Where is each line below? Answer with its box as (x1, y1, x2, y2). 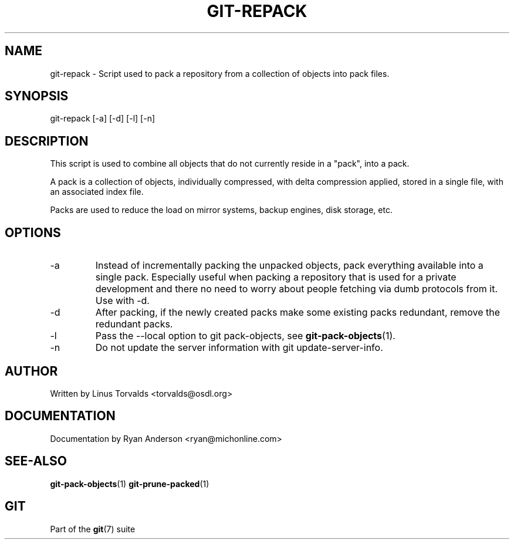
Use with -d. (95, 295, 150, 307)
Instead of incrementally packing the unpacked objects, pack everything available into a (95, 259, 483, 272)
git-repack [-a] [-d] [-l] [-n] (50, 113, 155, 124)
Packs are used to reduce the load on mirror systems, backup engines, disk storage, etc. (50, 205, 393, 215)
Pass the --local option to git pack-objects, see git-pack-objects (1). (95, 330, 395, 342)
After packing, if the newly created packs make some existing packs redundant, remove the (95, 306, 501, 319)
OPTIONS (5, 225, 61, 240)
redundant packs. (95, 318, 173, 330)
